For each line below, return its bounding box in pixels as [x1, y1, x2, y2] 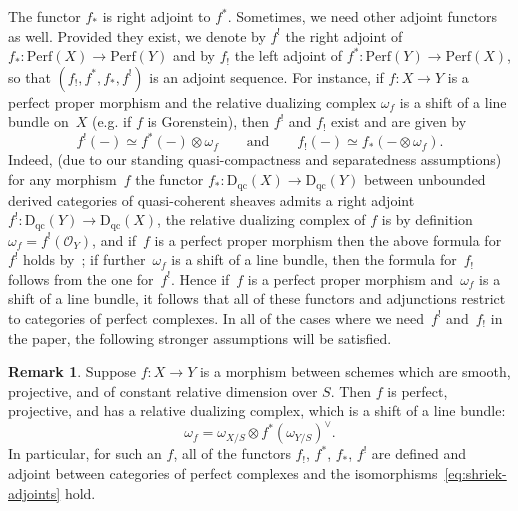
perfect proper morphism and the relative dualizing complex [8, 91, 377, 112]
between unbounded [363, 169, 486, 190]
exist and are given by [331, 111, 467, 132]
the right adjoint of [285, 25, 403, 46]
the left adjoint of [234, 45, 343, 66]
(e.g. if [91, 111, 132, 132]
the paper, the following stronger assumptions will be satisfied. [8, 327, 392, 348]
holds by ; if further [23, 249, 146, 270]
